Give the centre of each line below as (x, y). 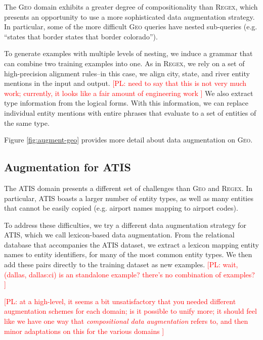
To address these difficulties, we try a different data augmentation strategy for (125, 225)
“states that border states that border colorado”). (81, 36)
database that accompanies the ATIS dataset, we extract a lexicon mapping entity (131, 244)
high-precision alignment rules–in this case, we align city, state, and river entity (127, 73)
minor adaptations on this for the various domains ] (84, 331)
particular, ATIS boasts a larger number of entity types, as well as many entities (129, 198)
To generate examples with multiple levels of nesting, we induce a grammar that (128, 53)
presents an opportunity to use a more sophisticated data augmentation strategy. (129, 16)
